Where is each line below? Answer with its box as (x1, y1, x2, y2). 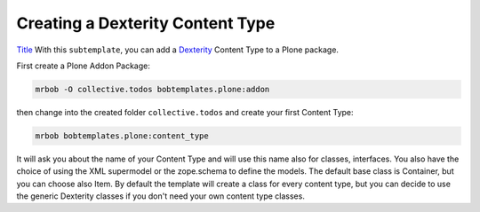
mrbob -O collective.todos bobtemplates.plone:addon (35, 84, 270, 94)
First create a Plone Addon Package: (16, 60, 151, 71)
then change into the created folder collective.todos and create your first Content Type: (16, 106, 355, 117)
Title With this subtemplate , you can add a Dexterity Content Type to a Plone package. (16, 44, 340, 55)
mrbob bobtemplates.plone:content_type (35, 130, 209, 141)
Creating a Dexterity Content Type (16, 13, 276, 33)
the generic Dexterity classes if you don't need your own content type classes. (16, 191, 306, 201)
